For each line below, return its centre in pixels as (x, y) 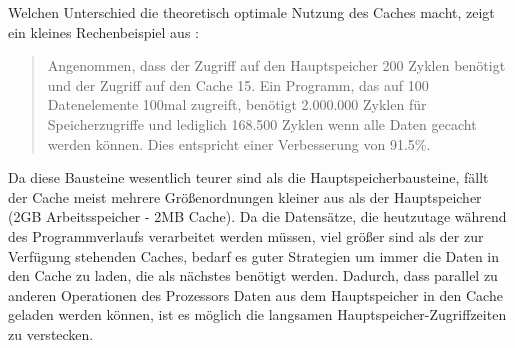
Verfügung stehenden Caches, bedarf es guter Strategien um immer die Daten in (254, 255)
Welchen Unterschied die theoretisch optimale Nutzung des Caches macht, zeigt (251, 12)
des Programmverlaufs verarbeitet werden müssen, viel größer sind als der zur (246, 235)
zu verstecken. (51, 333)
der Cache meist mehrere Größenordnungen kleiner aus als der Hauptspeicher (245, 196)
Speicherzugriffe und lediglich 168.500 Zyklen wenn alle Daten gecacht (262, 123)
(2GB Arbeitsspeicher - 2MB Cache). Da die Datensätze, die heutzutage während (257, 216)
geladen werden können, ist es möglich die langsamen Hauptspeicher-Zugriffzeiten (257, 314)
